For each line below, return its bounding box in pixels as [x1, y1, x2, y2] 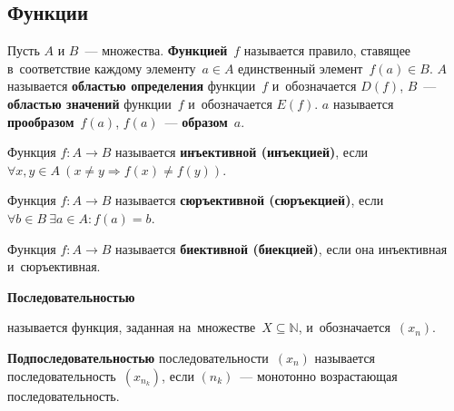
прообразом [7, 112, 74, 131]
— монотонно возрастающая [240, 366, 398, 385]
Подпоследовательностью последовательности [7, 347, 269, 367]
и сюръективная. [7, 257, 101, 276]
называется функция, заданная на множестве [7, 318, 256, 337]
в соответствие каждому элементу [7, 58, 196, 77]
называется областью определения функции [7, 76, 256, 95]
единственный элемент [238, 58, 363, 77]
